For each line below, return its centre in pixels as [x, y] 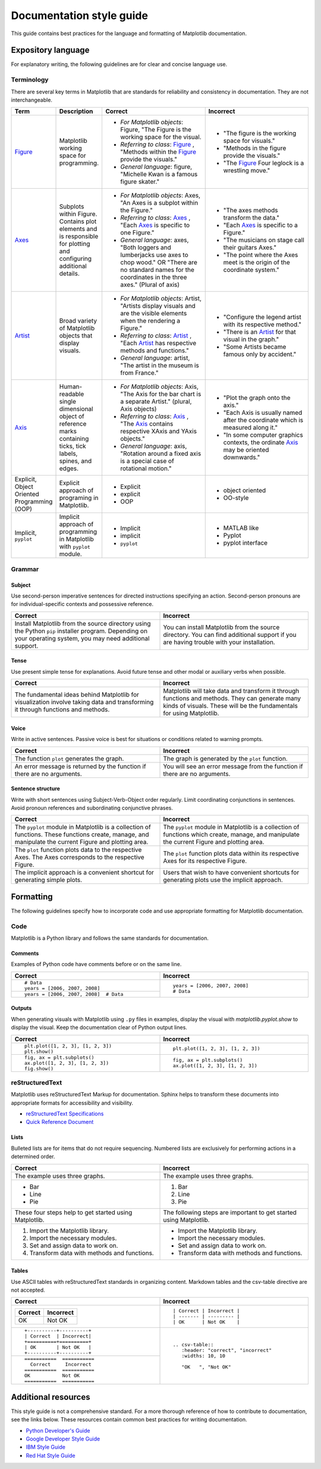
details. [69, 274]
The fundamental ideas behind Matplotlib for [77, 695]
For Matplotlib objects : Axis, [159, 387]
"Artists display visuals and [158, 306]
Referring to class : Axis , [154, 417]
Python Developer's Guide [58, 1430]
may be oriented [246, 450]
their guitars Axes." [250, 248]
